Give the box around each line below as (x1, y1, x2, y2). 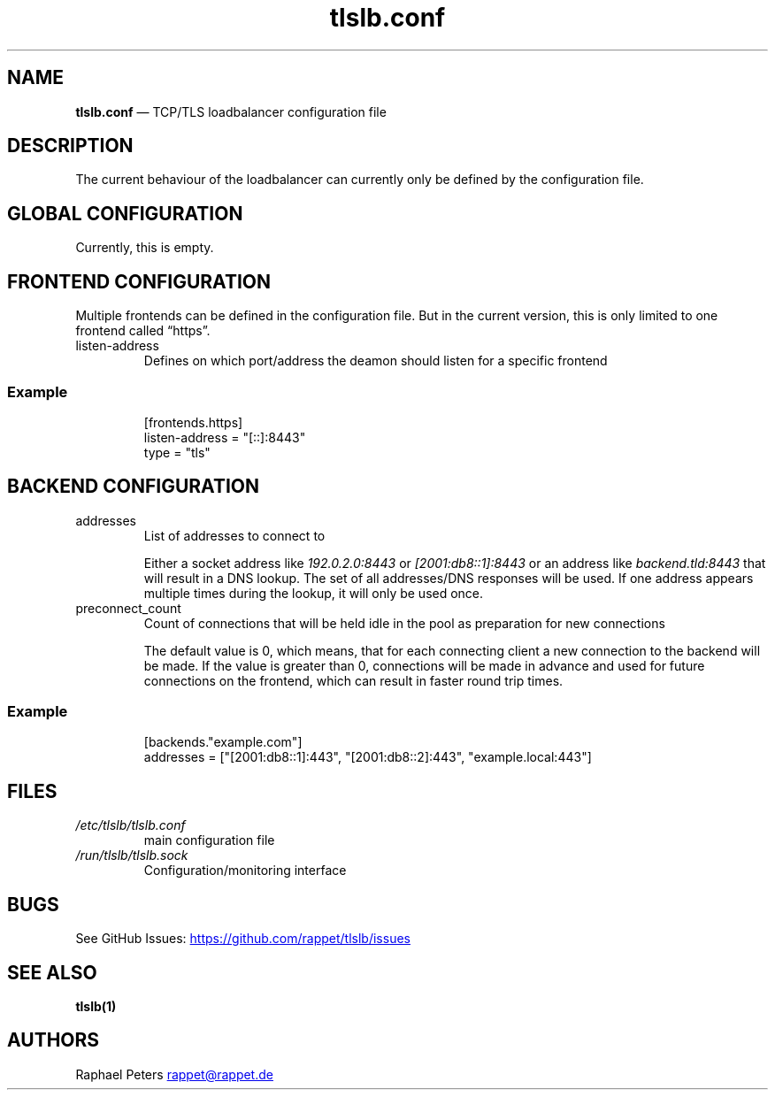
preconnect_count (75, 600, 181, 616)
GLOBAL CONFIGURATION (7, 202, 243, 225)
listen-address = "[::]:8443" (143, 429, 306, 445)
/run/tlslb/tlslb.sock (75, 848, 188, 863)
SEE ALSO (7, 961, 97, 984)
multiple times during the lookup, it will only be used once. (143, 585, 484, 601)
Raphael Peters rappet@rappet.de (75, 1066, 273, 1082)
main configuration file (143, 832, 275, 848)
